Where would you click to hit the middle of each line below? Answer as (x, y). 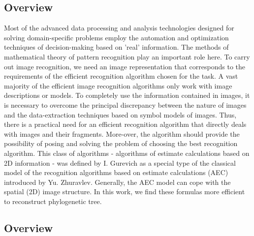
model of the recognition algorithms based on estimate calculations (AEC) (116, 172)
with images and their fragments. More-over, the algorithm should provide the (122, 133)
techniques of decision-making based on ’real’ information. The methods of (116, 47)
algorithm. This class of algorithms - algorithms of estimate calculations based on (127, 153)
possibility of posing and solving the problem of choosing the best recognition (121, 143)
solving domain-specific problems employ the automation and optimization (116, 37)
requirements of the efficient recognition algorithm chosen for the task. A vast (121, 76)
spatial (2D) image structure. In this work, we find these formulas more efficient (125, 192)
